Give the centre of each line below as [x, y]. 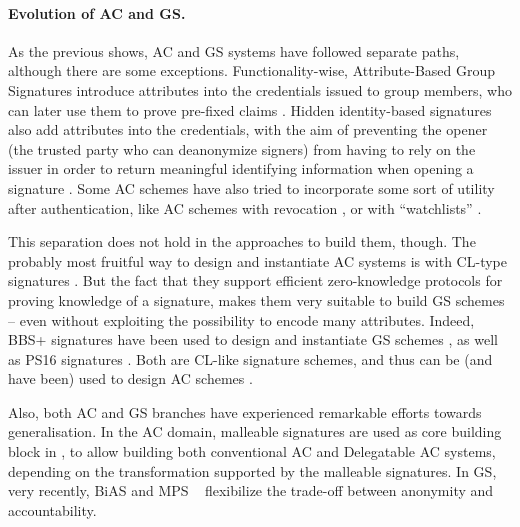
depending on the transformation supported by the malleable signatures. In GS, [252, 470]
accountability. [52, 509]
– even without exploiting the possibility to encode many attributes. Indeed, [241, 319]
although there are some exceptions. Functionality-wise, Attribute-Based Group [252, 70]
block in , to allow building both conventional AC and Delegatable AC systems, [252, 451]
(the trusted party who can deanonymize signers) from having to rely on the [242, 148]
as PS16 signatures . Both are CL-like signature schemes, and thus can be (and [250, 358]
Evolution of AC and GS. [97, 12]
